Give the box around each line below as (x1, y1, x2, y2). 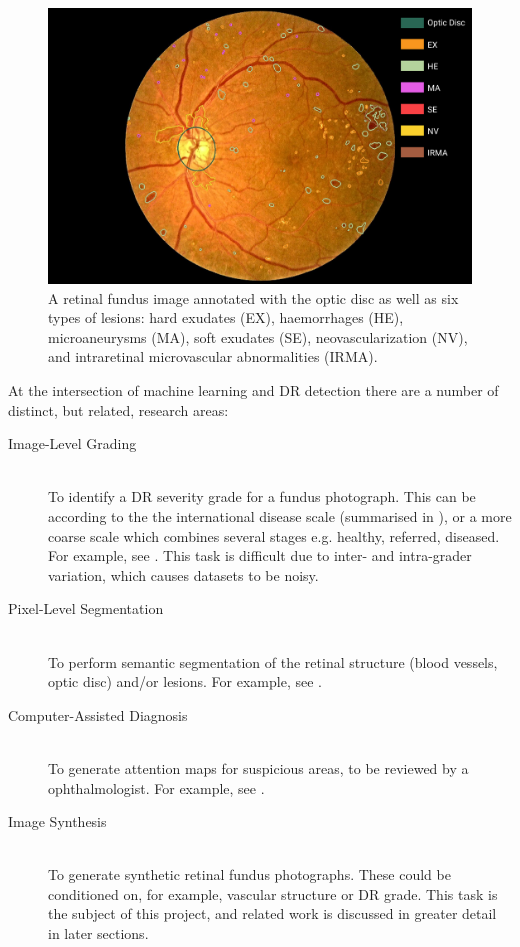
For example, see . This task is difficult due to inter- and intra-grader (48, 545, 472, 566)
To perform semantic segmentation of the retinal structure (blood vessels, (48, 651, 498, 672)
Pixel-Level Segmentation (8, 598, 164, 619)
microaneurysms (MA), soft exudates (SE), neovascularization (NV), (48, 326, 468, 347)
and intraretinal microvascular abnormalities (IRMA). (48, 346, 378, 367)
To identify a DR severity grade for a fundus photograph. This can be (48, 486, 476, 507)
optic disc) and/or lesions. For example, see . (48, 671, 322, 692)
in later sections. (48, 923, 149, 944)
